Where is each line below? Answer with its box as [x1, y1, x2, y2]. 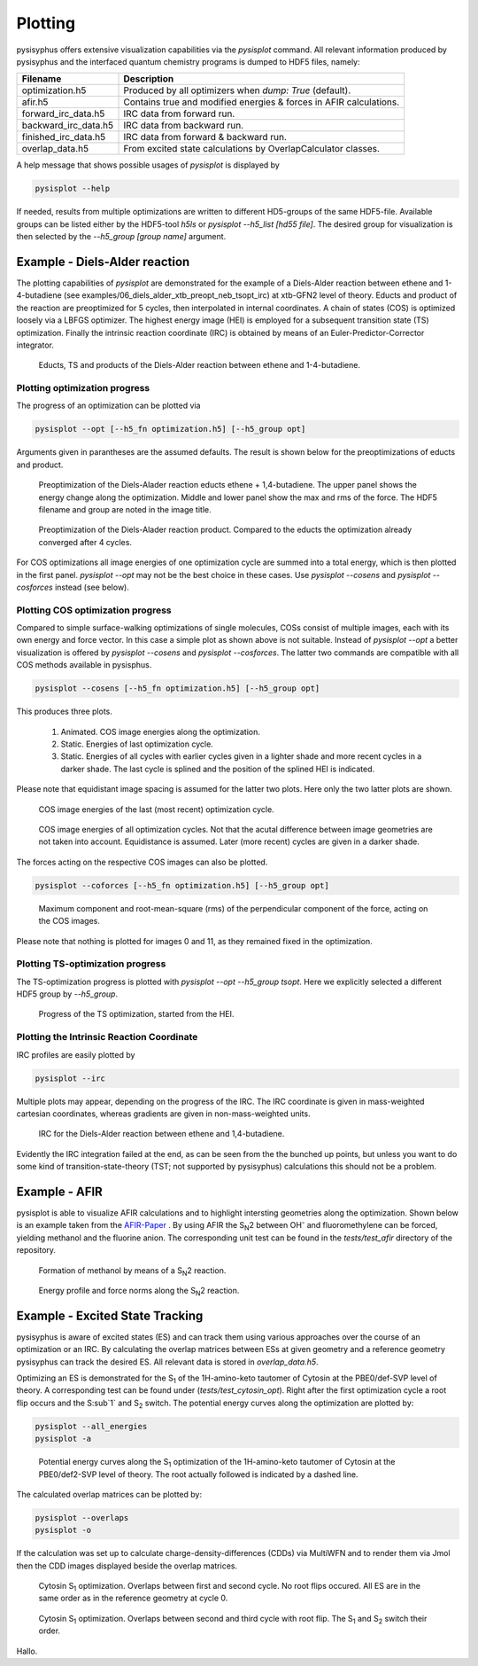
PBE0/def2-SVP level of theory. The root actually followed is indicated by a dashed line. [38, 1468, 358, 1480]
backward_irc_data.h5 [21, 120, 114, 132]
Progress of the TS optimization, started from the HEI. [38, 1009, 235, 1020]
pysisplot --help [35, 184, 111, 194]
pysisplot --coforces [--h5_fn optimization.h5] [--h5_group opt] [35, 880, 329, 890]
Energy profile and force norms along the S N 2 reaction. [38, 1285, 240, 1298]
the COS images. [38, 916, 101, 927]
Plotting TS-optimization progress [16, 958, 166, 970]
